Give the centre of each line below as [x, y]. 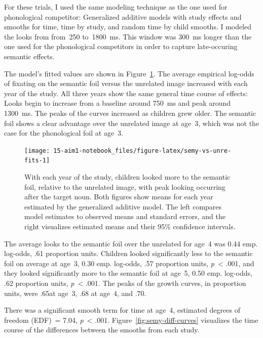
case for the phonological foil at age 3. [64, 133]
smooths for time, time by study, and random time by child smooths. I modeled [128, 27]
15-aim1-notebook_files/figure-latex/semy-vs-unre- [142, 151]
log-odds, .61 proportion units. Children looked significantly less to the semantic [128, 253]
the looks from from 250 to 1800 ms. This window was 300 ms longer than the [128, 36]
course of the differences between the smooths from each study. [102, 330]
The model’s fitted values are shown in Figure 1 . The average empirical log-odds [129, 73]
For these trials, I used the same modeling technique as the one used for [116, 7]
